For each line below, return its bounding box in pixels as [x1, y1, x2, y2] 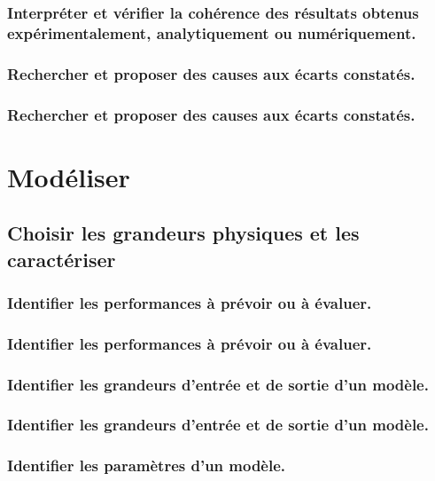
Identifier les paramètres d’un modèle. [7, 454, 286, 477]
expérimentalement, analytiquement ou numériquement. [7, 21, 416, 43]
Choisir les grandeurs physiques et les [7, 219, 360, 247]
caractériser [7, 245, 116, 272]
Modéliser [7, 158, 130, 194]
